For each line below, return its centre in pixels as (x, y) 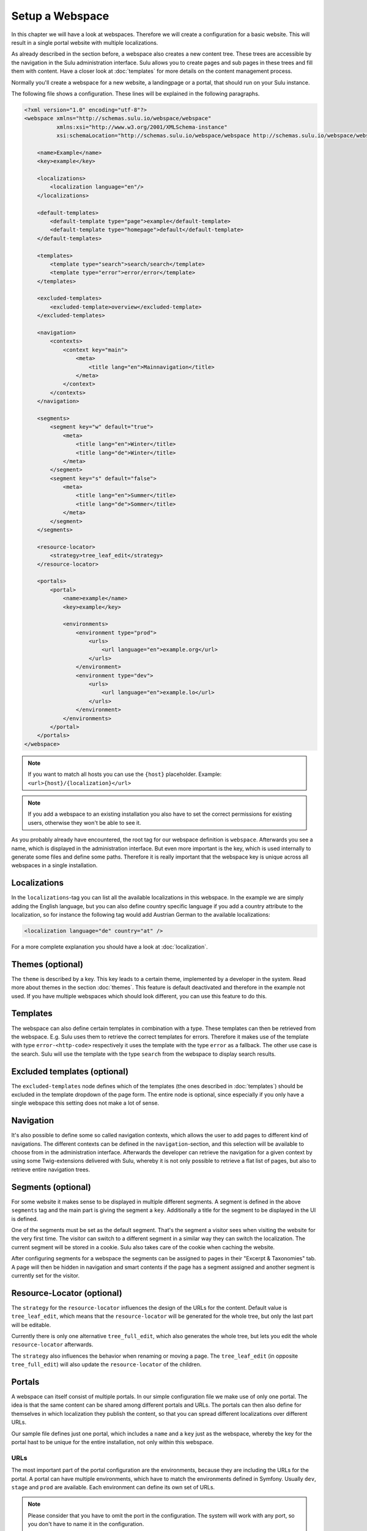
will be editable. (31, 1325)
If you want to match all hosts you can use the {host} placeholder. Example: (125, 774)
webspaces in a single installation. (54, 865)
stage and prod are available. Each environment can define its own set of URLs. (113, 1487)
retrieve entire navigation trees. (51, 1169)
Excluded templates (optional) (70, 1071)
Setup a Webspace (60, 16)
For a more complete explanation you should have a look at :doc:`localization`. (109, 947)
